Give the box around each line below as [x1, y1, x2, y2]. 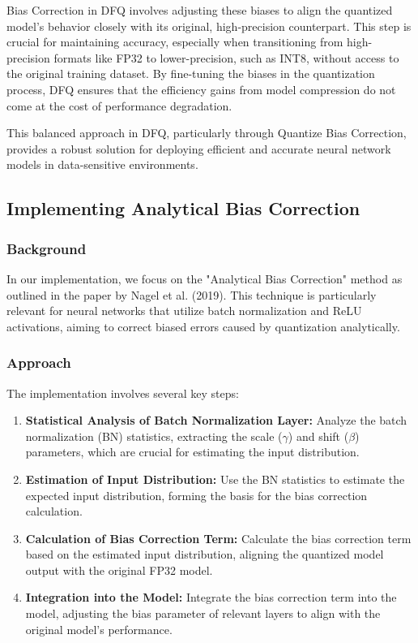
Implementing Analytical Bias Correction [6, 196, 360, 221]
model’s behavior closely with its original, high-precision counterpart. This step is [6, 17, 412, 34]
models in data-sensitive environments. [6, 156, 198, 173]
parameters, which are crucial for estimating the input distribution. [25, 443, 360, 460]
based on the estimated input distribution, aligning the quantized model [25, 546, 384, 563]
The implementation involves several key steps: [6, 384, 239, 401]
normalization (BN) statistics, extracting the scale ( [25, 427, 283, 444]
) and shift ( [288, 427, 349, 444]
